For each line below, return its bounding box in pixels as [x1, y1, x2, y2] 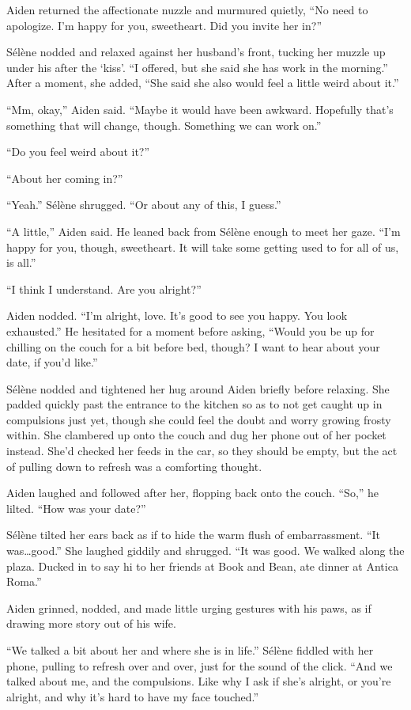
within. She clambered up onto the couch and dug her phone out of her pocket [6, 427, 386, 443]
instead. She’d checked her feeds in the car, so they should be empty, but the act [6, 442, 398, 459]
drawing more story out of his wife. [6, 615, 176, 632]
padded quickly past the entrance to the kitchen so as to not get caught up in [6, 396, 383, 412]
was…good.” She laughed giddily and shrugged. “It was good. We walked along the [6, 542, 405, 559]
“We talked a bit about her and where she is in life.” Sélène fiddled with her [6, 642, 374, 658]
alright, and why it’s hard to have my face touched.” [6, 688, 259, 704]
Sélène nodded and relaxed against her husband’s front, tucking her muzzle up [6, 44, 386, 60]
